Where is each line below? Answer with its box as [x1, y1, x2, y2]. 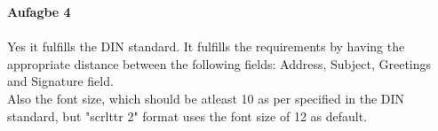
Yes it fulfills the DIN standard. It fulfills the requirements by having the [7, 37, 405, 56]
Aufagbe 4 [7, 3, 71, 20]
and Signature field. [7, 72, 114, 90]
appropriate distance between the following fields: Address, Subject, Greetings [7, 54, 432, 73]
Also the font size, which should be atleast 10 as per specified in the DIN [7, 89, 405, 107]
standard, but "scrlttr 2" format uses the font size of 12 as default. [7, 106, 368, 125]
